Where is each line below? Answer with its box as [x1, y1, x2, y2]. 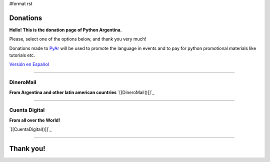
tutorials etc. [9, 52, 35, 58]
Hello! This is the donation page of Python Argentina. [9, 26, 122, 32]
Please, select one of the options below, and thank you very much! [9, 36, 146, 42]
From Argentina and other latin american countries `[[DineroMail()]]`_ [9, 89, 154, 95]
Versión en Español [9, 61, 49, 67]
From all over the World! [9, 117, 60, 123]
